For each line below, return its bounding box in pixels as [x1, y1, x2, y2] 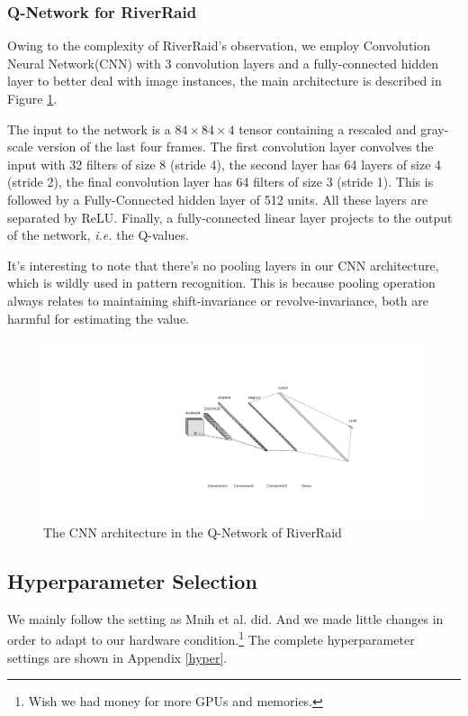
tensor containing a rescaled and [238, 119, 417, 138]
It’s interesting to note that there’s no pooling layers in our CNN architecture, [7, 255, 439, 274]
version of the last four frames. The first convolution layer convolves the [37, 137, 434, 156]
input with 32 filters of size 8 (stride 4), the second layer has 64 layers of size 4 [7, 154, 442, 173]
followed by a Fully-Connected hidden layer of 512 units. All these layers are [7, 189, 428, 208]
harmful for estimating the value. [7, 308, 190, 327]
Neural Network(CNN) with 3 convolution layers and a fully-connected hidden [7, 53, 438, 72]
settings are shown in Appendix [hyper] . [7, 647, 228, 666]
